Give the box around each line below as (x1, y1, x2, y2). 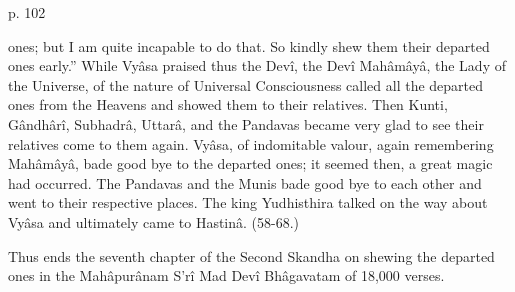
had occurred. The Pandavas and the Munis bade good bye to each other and (8, 172, 482, 193)
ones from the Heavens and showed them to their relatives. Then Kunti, (8, 94, 448, 115)
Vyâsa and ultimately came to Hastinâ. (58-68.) (8, 211, 300, 232)
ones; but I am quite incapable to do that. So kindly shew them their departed (8, 35, 490, 56)
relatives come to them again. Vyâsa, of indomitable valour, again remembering (8, 133, 494, 154)
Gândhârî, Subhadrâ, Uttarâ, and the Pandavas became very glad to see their (8, 113, 484, 134)
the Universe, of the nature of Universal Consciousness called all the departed (8, 74, 484, 95)
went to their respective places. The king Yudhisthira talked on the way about (8, 192, 488, 213)
